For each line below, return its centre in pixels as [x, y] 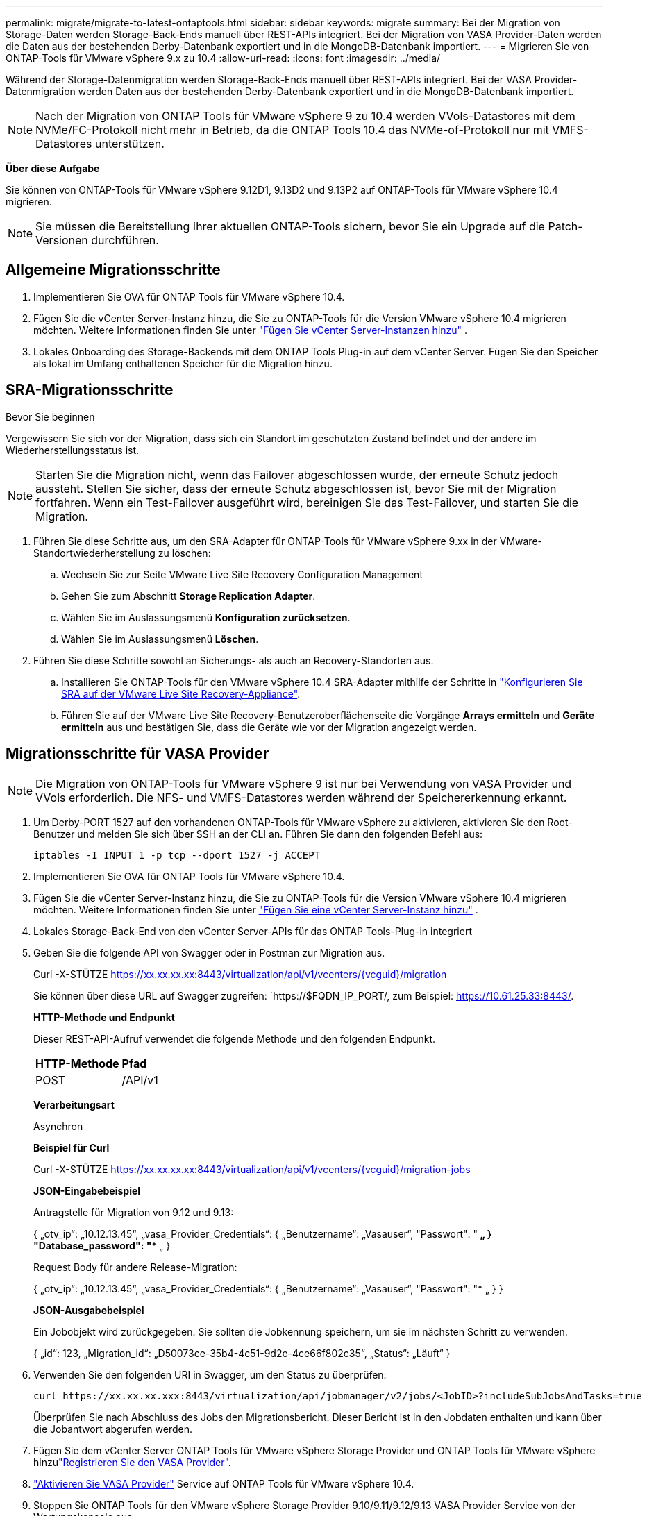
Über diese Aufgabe [53, 168]
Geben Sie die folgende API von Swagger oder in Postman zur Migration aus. [209, 952]
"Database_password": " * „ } [102, 1245]
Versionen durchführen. [97, 240]
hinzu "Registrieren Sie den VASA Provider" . [132, 1462]
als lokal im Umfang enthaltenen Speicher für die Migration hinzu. [183, 363]
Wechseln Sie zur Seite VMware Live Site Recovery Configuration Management [242, 574]
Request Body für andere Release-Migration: [135, 1267]
